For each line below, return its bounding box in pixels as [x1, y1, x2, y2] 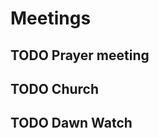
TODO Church [10, 80, 100, 97]
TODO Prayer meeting [10, 47, 150, 64]
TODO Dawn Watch [10, 115, 133, 132]
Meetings [10, 7, 92, 30]
